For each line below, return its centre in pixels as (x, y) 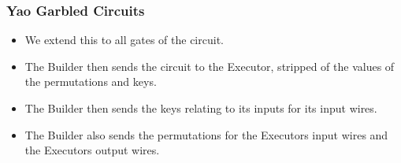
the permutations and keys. (91, 81)
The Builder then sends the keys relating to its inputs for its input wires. (201, 108)
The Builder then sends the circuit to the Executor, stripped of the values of (210, 66)
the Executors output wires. (92, 150)
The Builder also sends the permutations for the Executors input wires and (206, 134)
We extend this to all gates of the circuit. (124, 40)
